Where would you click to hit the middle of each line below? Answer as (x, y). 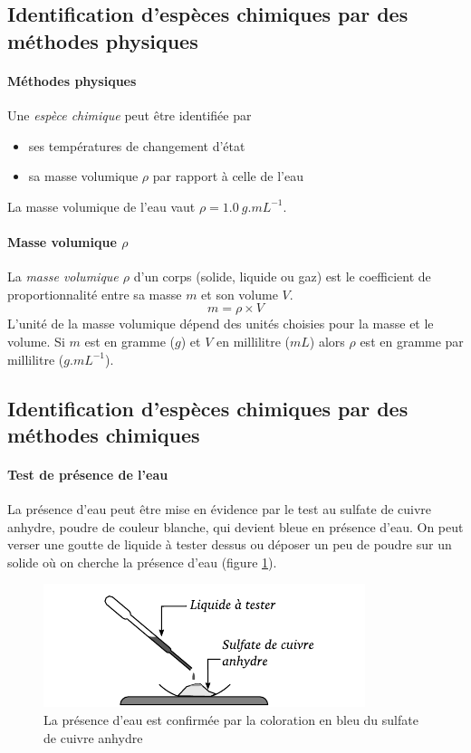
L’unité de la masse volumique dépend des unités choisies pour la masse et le (221, 324)
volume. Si (36, 341)
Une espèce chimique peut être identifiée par (130, 114)
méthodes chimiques (104, 434)
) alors (327, 341)
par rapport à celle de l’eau (228, 176)
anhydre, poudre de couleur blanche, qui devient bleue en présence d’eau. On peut (235, 526)
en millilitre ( (253, 341)
